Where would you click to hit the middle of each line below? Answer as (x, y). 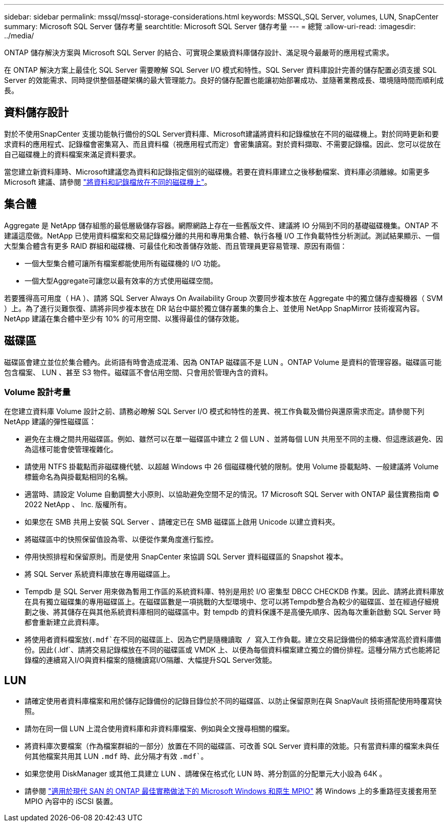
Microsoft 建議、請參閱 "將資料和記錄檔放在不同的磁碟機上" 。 (108, 182)
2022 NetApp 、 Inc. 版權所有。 (78, 505)
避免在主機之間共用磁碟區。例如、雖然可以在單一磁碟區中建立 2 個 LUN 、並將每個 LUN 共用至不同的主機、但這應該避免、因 (234, 439)
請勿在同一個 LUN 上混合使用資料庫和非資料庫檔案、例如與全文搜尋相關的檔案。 (159, 729)
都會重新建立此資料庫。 (64, 622)
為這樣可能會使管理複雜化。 (71, 449)
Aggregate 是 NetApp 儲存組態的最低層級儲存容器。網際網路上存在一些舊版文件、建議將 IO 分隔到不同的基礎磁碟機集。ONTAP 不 (221, 225)
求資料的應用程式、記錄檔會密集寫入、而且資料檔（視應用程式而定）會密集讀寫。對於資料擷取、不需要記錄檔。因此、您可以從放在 (222, 144)
